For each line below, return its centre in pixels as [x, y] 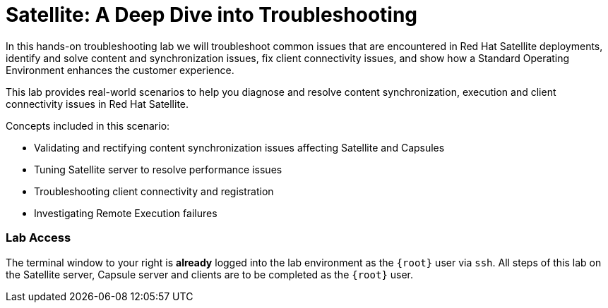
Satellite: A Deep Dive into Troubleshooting [212, 15]
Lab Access [38, 238]
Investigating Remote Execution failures [126, 213]
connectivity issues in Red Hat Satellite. [97, 104]
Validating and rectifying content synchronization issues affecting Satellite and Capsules [239, 147]
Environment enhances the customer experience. [120, 70]
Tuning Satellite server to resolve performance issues [158, 169]
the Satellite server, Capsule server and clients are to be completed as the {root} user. [210, 274]
